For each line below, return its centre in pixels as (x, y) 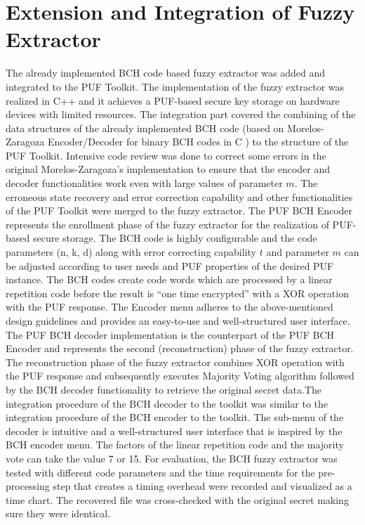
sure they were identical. (58, 513)
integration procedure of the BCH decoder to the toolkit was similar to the (167, 403)
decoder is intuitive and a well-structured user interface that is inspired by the (174, 430)
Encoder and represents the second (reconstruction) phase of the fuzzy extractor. (180, 348)
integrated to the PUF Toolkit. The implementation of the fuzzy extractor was (175, 86)
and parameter (298, 252)
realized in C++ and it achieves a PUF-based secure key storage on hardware (173, 100)
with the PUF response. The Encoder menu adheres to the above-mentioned (170, 307)
